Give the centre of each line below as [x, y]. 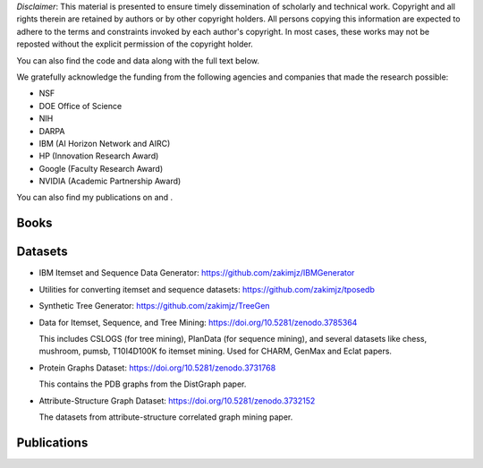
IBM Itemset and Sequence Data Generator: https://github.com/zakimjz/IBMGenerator [197, 273]
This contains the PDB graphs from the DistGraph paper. [143, 384]
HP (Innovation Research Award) [99, 156]
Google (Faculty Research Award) [101, 168]
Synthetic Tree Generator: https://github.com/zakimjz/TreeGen [154, 306]
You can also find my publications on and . [95, 198]
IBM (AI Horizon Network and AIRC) [105, 143]
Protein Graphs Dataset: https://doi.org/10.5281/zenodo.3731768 [157, 368]
